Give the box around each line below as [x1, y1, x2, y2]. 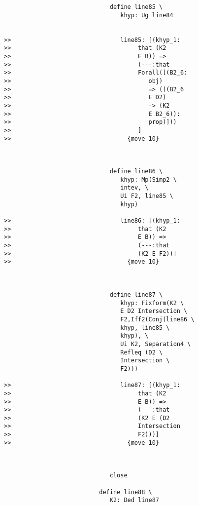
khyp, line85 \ [120, 324, 170, 331]
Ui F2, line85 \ [120, 193, 173, 200]
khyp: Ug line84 [120, 11, 173, 19]
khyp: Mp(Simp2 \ [120, 176, 177, 183]
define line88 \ [99, 488, 152, 496]
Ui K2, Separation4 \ [120, 340, 191, 348]
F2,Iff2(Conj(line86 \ [120, 315, 195, 323]
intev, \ [120, 184, 149, 192]
